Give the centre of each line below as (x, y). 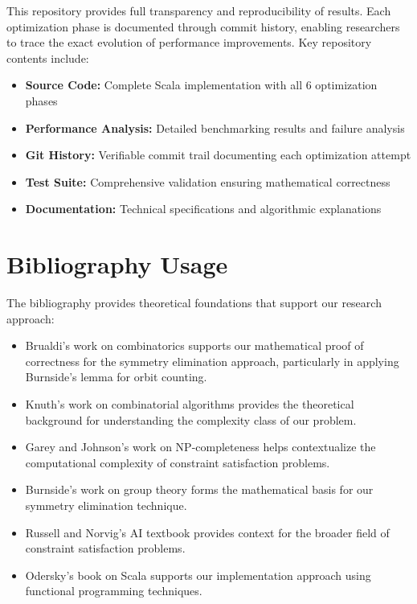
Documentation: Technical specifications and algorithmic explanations (203, 209)
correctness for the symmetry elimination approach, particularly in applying (212, 361)
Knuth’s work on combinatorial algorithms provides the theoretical (190, 404)
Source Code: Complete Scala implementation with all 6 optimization (201, 85)
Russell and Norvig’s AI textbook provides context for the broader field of (207, 532)
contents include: (48, 58)
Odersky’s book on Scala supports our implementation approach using (198, 575)
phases (41, 100)
